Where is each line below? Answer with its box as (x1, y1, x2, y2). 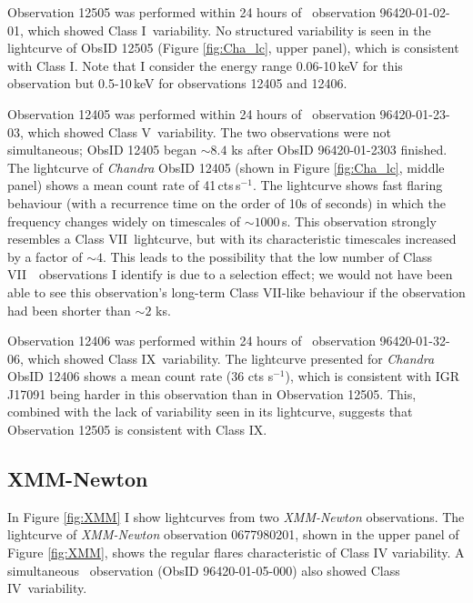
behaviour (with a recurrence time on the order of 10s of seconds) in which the (7, 193, 446, 212)
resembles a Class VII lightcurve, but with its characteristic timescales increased (7, 229, 457, 248)
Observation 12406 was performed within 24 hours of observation (7, 331, 376, 350)
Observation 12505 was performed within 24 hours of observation (7, 3, 376, 21)
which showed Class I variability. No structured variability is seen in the (27, 20, 431, 39)
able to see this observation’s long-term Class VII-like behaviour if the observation (7, 282, 466, 301)
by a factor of (7, 246, 83, 266)
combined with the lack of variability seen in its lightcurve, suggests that (7, 402, 413, 421)
